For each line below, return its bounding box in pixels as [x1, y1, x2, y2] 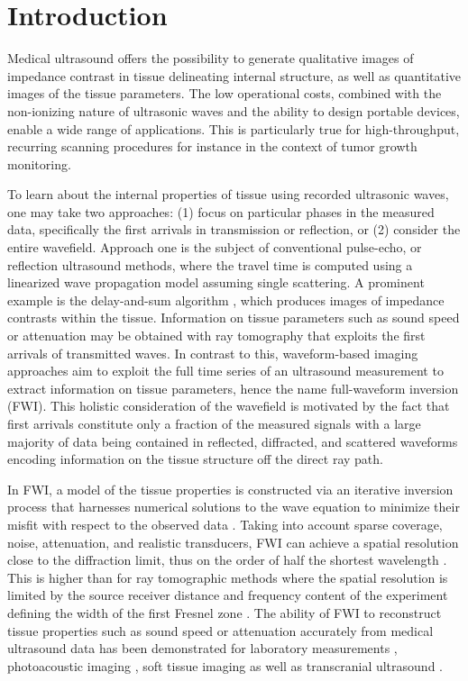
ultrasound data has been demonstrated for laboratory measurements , [7, 639, 398, 658]
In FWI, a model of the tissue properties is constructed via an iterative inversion [7, 479, 454, 498]
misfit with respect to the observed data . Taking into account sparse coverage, [7, 514, 443, 533]
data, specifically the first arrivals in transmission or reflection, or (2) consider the [7, 220, 461, 239]
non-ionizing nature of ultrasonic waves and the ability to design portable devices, [7, 101, 460, 120]
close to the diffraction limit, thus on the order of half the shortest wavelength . [7, 550, 447, 569]
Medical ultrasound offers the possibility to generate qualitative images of [7, 49, 414, 68]
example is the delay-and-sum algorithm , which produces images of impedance [7, 290, 445, 309]
